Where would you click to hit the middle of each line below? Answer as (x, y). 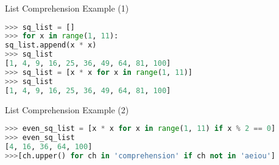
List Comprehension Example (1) (67, 8)
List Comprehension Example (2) (67, 109)
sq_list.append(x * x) (51, 45)
